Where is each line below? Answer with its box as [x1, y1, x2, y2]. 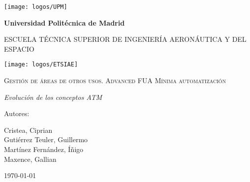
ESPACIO [4, 43, 34, 54]
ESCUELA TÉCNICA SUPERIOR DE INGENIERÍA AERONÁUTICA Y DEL [4, 34, 247, 44]
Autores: [4, 108, 29, 119]
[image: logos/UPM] [4, 3, 67, 10]
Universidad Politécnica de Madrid [4, 17, 125, 28]
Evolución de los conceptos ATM [4, 91, 102, 102]
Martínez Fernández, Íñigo [4, 144, 83, 154]
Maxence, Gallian [4, 153, 56, 164]
